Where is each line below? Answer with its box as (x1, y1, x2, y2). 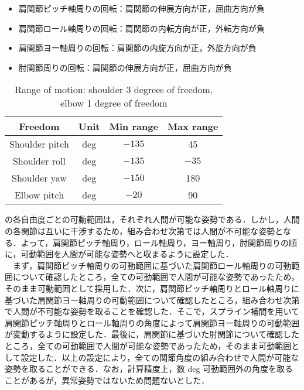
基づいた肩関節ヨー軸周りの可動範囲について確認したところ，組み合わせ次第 (5, 293, 300, 306)
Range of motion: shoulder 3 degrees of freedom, (15, 83, 213, 97)
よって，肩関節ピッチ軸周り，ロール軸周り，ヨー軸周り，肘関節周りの (21, 236, 289, 248)
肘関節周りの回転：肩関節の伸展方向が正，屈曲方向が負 (18, 61, 232, 73)
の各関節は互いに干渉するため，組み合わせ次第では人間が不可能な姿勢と (5, 224, 283, 237)
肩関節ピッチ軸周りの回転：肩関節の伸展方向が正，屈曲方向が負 (18, 2, 265, 14)
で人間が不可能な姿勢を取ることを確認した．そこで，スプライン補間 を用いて (5, 305, 300, 317)
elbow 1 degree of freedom (60, 96, 168, 110)
